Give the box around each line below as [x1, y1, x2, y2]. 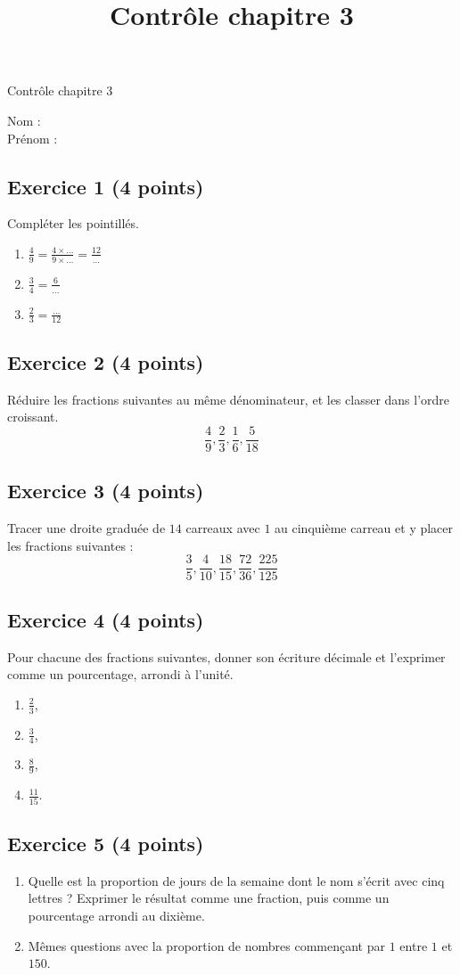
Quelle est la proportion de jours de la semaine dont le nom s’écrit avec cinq [28, 871, 445, 889]
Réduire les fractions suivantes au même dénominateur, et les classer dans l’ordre [7, 389, 450, 408]
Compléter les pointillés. [7, 214, 139, 233]
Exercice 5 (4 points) [7, 829, 204, 856]
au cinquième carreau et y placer [275, 519, 454, 537]
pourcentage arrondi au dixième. [28, 905, 205, 924]
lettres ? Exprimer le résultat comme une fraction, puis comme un [28, 889, 390, 907]
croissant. [7, 407, 59, 426]
